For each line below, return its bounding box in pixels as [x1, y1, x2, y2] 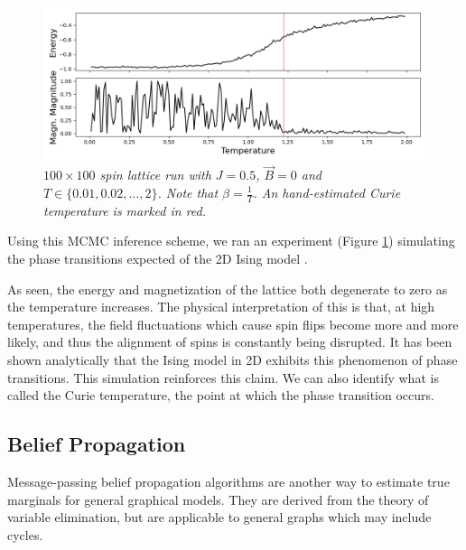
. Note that [157, 183, 219, 201]
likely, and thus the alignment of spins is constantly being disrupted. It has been [7, 332, 452, 351]
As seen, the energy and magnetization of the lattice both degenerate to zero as [7, 279, 448, 298]
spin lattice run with [99, 165, 211, 184]
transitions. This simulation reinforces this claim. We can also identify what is [7, 368, 439, 387]
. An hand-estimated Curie [253, 183, 401, 201]
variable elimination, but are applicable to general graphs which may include [7, 508, 432, 527]
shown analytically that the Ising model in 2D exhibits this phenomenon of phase [7, 350, 458, 368]
